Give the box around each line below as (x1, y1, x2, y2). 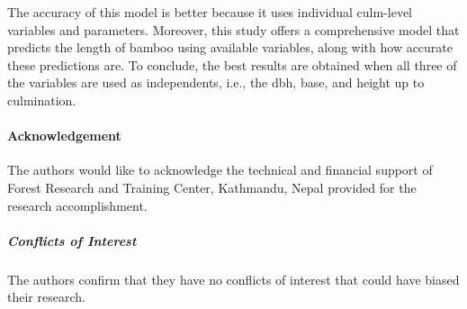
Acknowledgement (7, 126, 121, 145)
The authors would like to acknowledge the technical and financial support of (7, 160, 433, 179)
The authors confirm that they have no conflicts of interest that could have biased (7, 269, 460, 288)
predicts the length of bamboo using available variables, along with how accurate (7, 38, 454, 57)
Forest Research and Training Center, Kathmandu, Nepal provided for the (7, 177, 417, 196)
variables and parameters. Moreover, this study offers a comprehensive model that (7, 20, 460, 39)
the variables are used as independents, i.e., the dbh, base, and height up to (7, 73, 425, 92)
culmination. (7, 90, 76, 109)
